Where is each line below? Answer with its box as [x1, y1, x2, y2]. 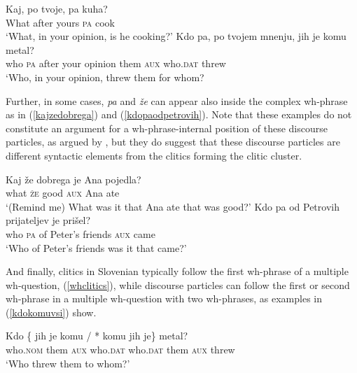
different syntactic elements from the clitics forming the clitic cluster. [6, 148, 302, 162]
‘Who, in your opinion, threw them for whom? [6, 69, 204, 84]
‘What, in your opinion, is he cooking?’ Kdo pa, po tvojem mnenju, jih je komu [6, 29, 346, 43]
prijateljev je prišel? [6, 213, 91, 227]
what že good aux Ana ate [6, 185, 120, 200]
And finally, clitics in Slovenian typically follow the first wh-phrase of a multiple [6, 264, 349, 279]
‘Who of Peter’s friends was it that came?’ [6, 240, 187, 255]
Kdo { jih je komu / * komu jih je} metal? [6, 328, 188, 343]
